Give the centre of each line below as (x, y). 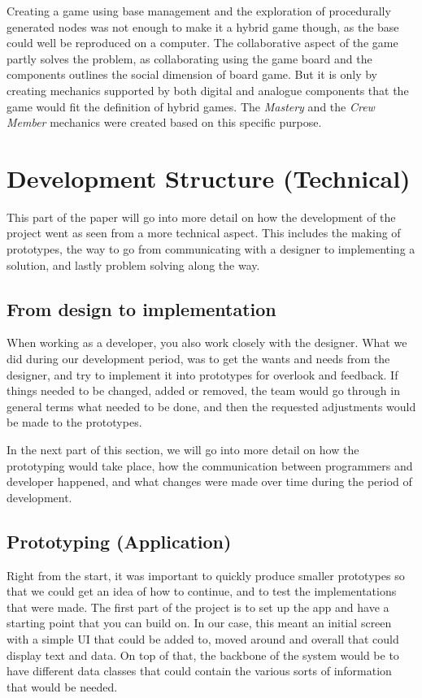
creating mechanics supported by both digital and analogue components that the (208, 90)
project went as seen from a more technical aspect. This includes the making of (204, 233)
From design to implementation (141, 308)
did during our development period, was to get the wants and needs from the (198, 359)
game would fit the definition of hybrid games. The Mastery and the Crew (191, 106)
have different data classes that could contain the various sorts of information (199, 671)
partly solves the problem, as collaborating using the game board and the (189, 58)
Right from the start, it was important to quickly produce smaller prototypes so (206, 575)
